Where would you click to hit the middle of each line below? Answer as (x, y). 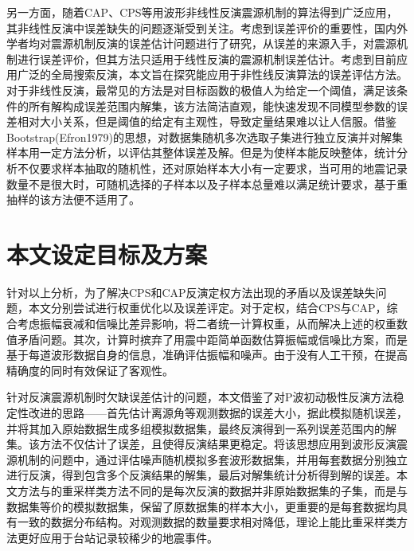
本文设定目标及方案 (107, 254)
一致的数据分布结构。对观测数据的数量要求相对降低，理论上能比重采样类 (207, 522)
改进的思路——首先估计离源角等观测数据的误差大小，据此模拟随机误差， (218, 412)
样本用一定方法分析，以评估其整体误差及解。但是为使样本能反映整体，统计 (201, 152)
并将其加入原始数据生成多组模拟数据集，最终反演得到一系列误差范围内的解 (201, 428)
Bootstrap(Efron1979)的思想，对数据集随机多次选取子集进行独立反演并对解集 (205, 137)
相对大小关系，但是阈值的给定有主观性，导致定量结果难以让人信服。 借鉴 (207, 121)
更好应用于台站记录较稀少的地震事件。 (117, 537)
